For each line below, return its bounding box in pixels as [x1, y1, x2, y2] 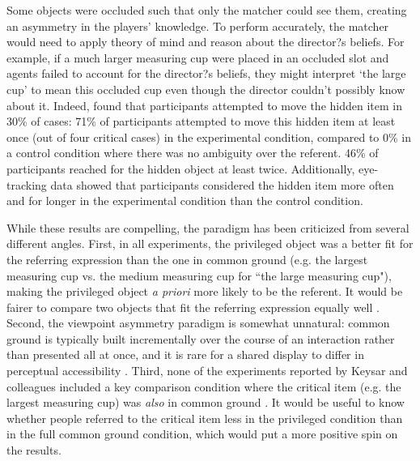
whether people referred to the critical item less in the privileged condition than [6, 409, 403, 426]
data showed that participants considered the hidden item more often [50, 176, 394, 193]
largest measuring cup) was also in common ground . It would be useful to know [6, 394, 405, 411]
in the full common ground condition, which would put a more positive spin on [6, 425, 398, 442]
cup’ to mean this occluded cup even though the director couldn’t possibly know [6, 80, 405, 97]
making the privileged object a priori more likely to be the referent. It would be [6, 283, 403, 300]
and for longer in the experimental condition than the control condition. [6, 192, 363, 209]
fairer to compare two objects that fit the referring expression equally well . [6, 298, 380, 315]
